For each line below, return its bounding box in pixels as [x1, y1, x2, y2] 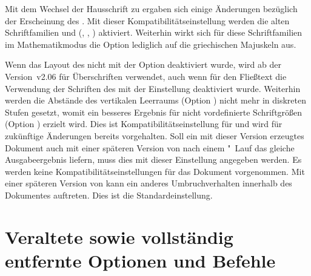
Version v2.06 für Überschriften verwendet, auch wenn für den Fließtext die [5, 70, 287, 82]
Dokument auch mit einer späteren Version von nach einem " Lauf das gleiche [5, 141, 295, 154]
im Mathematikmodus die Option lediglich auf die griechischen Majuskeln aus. [5, 38, 296, 50]
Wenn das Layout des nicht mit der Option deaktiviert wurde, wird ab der [5, 58, 281, 71]
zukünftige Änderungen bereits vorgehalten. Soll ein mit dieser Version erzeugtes [5, 129, 304, 142]
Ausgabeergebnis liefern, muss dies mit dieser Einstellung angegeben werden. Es [5, 153, 302, 166]
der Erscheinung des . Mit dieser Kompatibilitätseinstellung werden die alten [5, 14, 290, 27]
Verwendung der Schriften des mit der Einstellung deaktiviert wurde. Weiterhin [5, 82, 301, 94]
